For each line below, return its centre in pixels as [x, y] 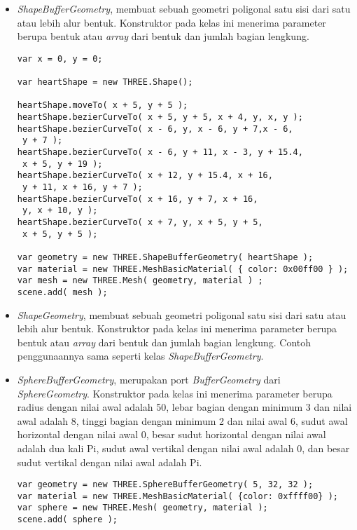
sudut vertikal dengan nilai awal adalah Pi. [110, 462]
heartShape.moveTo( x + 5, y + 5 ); [103, 106]
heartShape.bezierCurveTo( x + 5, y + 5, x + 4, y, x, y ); [160, 117]
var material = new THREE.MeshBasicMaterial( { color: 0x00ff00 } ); [183, 269]
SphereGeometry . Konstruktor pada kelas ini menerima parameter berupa [175, 393]
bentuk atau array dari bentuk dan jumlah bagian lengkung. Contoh [164, 342]
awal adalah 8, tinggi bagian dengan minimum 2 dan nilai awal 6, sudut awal [182, 420]
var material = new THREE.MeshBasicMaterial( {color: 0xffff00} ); [177, 496]
